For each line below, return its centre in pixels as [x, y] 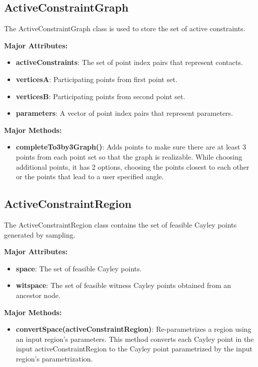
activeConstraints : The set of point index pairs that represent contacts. [129, 62]
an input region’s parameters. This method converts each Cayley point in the [135, 339]
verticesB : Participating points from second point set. [101, 96]
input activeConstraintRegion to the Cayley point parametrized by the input [134, 349]
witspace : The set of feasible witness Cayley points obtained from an [123, 285]
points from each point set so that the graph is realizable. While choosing [129, 156]
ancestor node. [38, 295]
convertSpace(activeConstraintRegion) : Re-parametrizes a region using [134, 329]
